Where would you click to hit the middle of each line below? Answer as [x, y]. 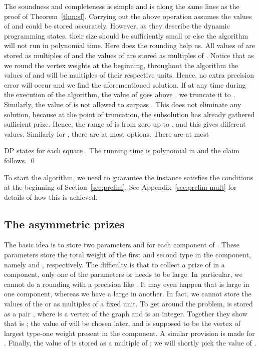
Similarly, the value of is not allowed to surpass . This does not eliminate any [123, 104]
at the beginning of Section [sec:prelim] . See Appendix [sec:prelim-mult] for [120, 187]
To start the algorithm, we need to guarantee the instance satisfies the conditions [129, 177]
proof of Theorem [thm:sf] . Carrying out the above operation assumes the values [128, 16]
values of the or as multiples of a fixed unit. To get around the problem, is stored [128, 304]
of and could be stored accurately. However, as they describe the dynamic [117, 26]
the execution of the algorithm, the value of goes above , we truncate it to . [120, 94]
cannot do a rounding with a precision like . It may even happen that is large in [127, 284]
